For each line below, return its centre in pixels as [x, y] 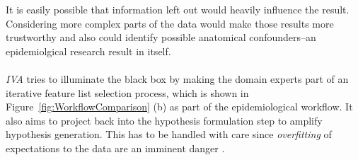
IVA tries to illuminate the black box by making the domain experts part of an [177, 78]
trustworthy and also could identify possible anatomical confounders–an [161, 37]
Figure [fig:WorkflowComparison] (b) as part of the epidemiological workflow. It [179, 107]
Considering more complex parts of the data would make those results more [170, 23]
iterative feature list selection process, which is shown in [127, 92]
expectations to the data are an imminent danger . [115, 148]
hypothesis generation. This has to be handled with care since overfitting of [169, 134]
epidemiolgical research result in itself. [88, 51]
